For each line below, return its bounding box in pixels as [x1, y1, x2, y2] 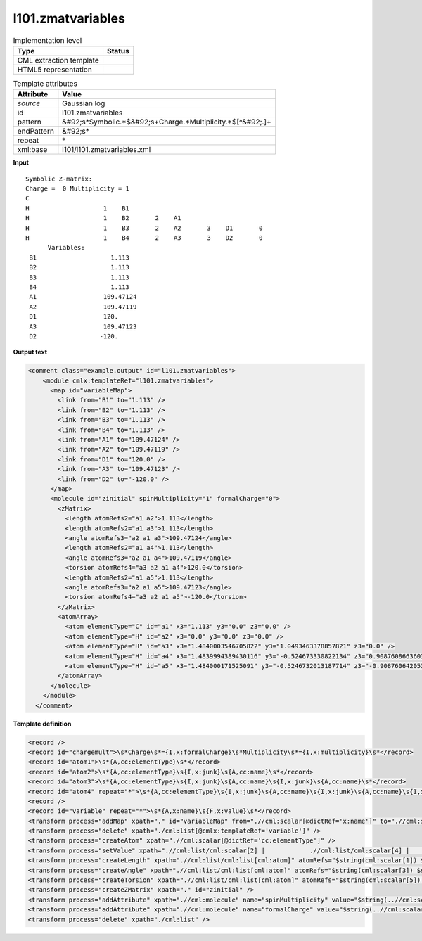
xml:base [17, 145, 48, 155]
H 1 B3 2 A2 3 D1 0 [25, 224, 263, 232]
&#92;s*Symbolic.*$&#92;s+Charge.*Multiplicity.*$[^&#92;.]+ [62, 117, 271, 127]
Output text [13, 348, 48, 357]
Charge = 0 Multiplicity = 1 [25, 185, 130, 193]
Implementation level [13, 35, 82, 45]
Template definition [13, 719, 72, 728]
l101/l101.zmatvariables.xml [62, 145, 151, 155]
